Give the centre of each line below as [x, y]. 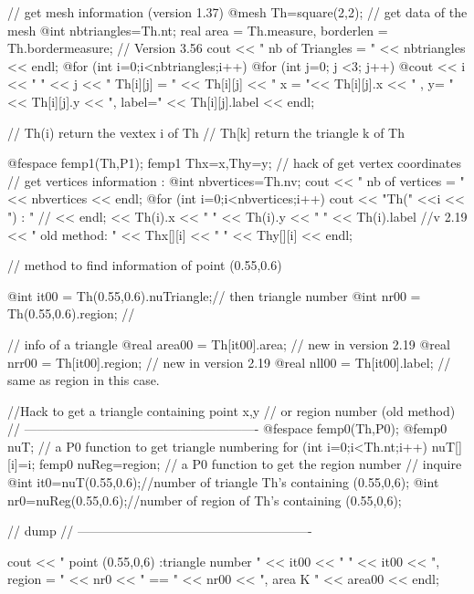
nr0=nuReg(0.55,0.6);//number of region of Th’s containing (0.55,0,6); [205, 500]
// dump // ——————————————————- [160, 531]
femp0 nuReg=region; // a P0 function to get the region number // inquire [251, 464]
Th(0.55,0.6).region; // [71, 313]
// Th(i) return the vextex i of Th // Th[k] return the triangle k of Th [206, 132]
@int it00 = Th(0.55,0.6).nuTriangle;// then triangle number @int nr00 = [214, 295]
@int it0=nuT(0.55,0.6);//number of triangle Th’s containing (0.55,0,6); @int [223, 482]
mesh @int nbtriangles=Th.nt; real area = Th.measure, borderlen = [198, 30]
